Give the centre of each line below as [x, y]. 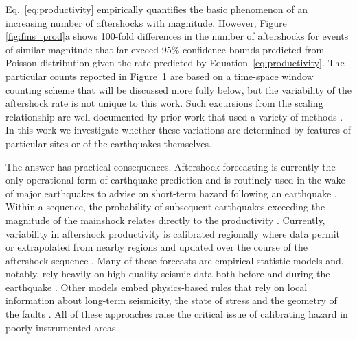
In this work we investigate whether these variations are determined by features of [178, 130]
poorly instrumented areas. [62, 327]
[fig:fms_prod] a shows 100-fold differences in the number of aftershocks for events [177, 36]
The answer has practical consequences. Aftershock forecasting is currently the [171, 166]
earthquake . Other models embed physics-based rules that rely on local [157, 287]
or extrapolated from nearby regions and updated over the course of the [157, 247]
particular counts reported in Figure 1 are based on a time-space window [160, 76]
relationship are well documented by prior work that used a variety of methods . [174, 116]
